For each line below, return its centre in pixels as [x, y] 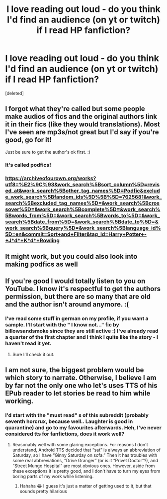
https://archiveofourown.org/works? [51, 178]
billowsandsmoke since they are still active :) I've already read [82, 331]
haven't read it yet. [28, 343]
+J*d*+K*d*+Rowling [32, 240]
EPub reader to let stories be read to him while [78, 393]
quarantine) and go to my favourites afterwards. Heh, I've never [83, 427]
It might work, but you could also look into [71, 256]
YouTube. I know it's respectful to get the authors [83, 289]
